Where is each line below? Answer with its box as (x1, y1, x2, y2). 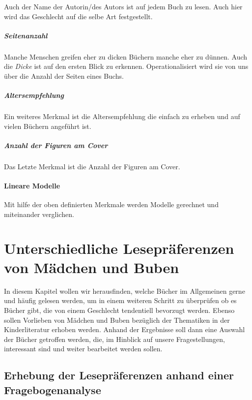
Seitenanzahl (4, 30, 48, 40)
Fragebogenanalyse (4, 382, 101, 397)
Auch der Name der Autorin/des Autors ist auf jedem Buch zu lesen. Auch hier (4, 1, 243, 11)
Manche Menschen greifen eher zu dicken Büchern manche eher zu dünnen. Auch (4, 51, 248, 62)
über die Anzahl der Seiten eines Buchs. (4, 70, 124, 81)
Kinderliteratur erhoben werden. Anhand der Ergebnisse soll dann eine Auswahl (4, 324, 245, 335)
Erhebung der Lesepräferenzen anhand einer (4, 368, 234, 383)
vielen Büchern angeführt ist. (4, 121, 91, 131)
